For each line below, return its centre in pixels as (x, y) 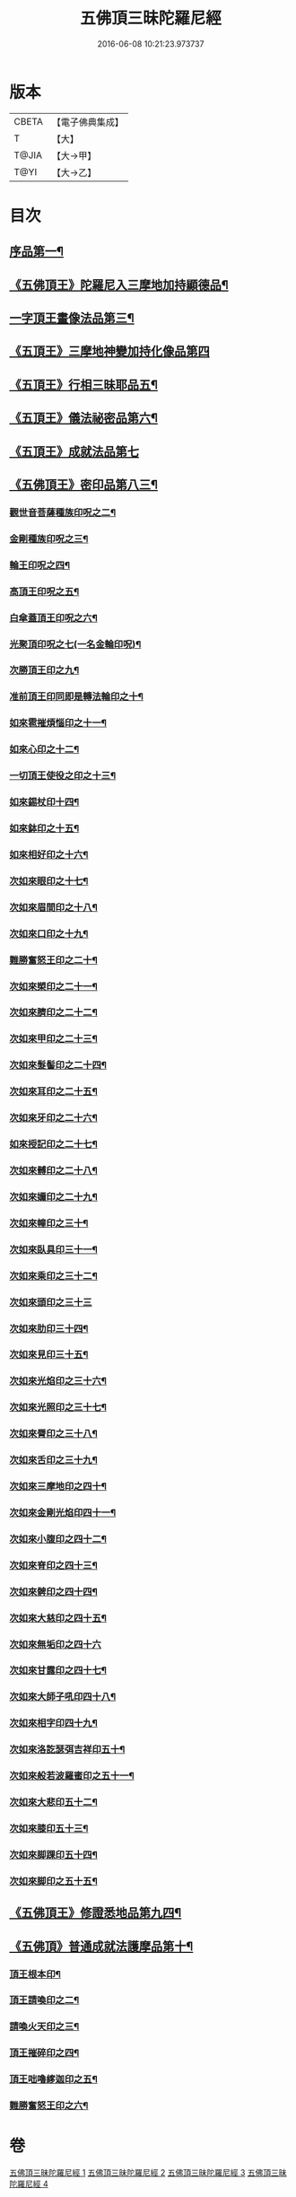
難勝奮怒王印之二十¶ (54, 959)
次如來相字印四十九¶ (54, 1723)
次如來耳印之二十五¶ (54, 1091)
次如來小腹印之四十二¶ (58, 1538)
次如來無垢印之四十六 (55, 1644)
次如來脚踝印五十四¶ (54, 1854)
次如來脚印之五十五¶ (54, 1881)
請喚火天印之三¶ (44, 2026)
